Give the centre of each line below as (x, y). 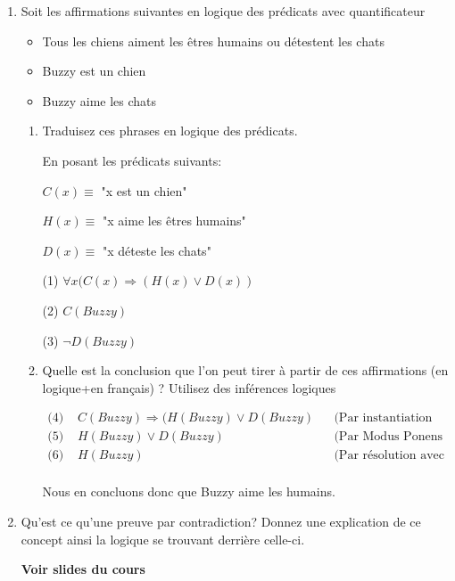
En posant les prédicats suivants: (132, 160)
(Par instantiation (383, 418)
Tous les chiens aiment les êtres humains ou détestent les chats (213, 41)
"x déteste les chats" (157, 250)
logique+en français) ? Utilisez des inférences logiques (189, 387)
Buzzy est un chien (94, 71)
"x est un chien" (144, 190)
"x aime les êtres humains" (174, 221)
